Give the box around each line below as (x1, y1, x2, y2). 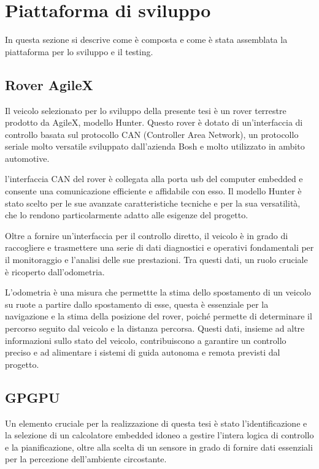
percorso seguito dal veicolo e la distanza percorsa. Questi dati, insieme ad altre (5, 322, 305, 335)
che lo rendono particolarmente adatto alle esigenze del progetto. (5, 208, 248, 221)
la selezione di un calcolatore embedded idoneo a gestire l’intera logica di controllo (5, 429, 314, 441)
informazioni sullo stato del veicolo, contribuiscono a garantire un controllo (5, 334, 286, 346)
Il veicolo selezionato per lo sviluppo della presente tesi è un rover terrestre (5, 104, 286, 116)
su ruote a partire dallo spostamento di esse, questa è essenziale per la (5, 297, 269, 310)
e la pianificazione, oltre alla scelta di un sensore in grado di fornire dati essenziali (5, 440, 313, 453)
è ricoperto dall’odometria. (5, 265, 105, 278)
